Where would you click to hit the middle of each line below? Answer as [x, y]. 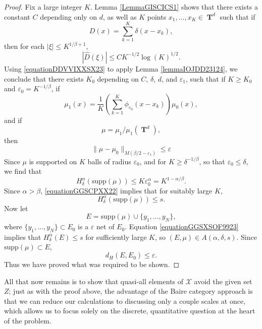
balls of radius [109, 161]
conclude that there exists [44, 78]
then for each [24, 46]
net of [106, 226]
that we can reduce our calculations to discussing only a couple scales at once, [125, 301]
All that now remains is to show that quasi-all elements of [94, 281]
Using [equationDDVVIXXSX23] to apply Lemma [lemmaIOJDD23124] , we [121, 68]
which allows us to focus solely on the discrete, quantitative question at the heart [130, 311]
